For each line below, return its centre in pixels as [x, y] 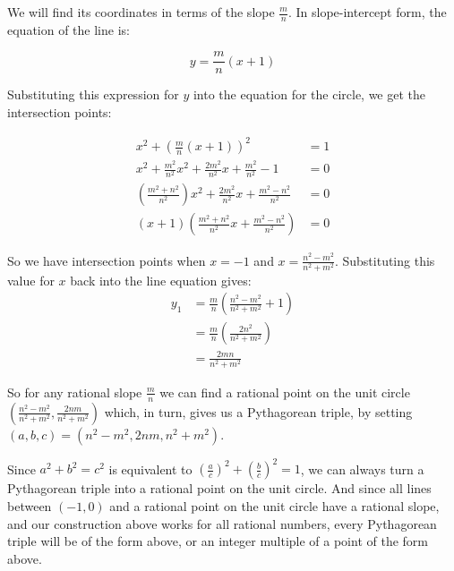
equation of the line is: [69, 29]
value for [31, 280]
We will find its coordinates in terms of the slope [141, 12]
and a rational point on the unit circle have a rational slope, [274, 505]
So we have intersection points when [107, 260]
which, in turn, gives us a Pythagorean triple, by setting [258, 411]
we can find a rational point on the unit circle [285, 392]
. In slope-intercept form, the [367, 12]
